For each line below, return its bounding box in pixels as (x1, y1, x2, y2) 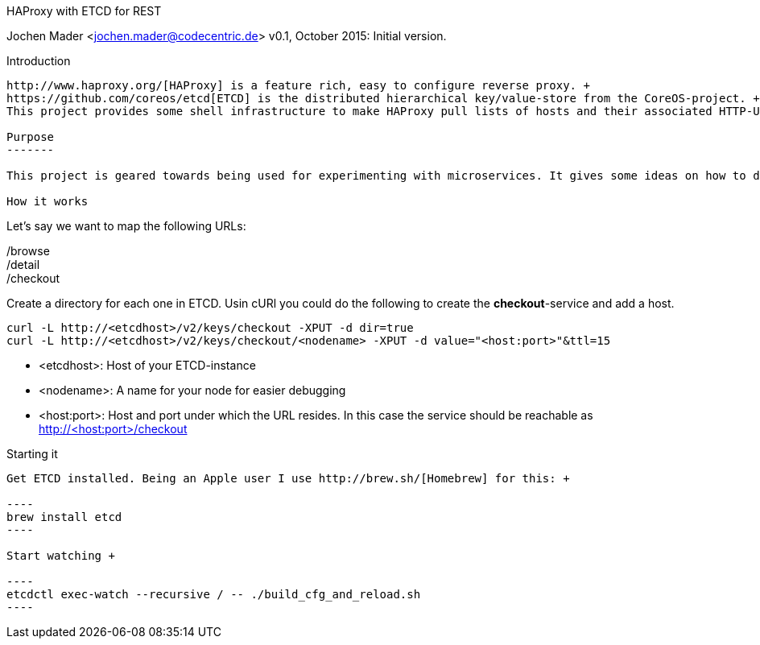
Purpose (6, 130, 55, 143)
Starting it (6, 447, 58, 461)
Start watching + (6, 549, 115, 562)
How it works (6, 195, 89, 208)
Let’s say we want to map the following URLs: (6, 219, 246, 233)
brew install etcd (6, 511, 122, 523)
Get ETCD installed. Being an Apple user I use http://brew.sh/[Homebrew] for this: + (6, 472, 570, 485)
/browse (6, 244, 50, 258)
